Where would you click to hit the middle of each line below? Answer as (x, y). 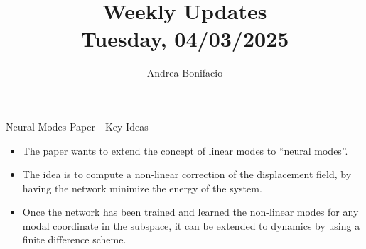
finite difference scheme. (74, 239)
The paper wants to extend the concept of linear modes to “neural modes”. (185, 150)
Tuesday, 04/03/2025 (185, 39)
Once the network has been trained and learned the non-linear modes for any (190, 212)
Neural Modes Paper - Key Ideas (77, 126)
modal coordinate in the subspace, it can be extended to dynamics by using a (191, 225)
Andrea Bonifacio (185, 73)
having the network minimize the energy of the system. (142, 188)
